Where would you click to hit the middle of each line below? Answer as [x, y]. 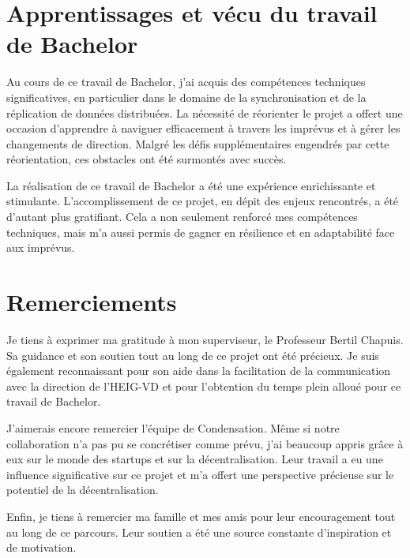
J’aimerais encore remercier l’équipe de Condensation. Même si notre [173, 427]
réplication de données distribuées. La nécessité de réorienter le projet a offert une [205, 112]
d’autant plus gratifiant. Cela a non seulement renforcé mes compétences [182, 217]
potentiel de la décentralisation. [83, 490]
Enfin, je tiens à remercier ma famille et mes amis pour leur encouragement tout [201, 516]
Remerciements [92, 302]
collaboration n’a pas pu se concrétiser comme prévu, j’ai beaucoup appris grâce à [205, 443]
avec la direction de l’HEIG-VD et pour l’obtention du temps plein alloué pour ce [204, 386]
